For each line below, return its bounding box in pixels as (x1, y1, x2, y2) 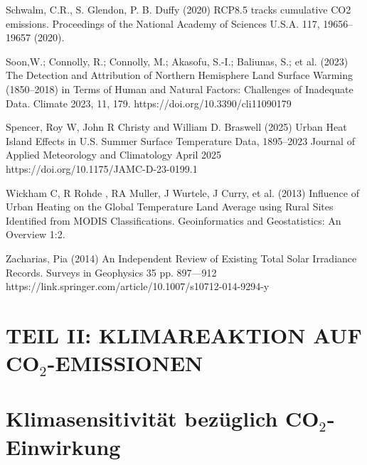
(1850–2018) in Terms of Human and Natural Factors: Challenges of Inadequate (6, 81, 353, 96)
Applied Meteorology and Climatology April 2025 (6, 147, 222, 162)
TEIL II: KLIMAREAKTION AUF (6, 320, 362, 349)
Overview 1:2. (6, 227, 65, 242)
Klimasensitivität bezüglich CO (6, 404, 319, 433)
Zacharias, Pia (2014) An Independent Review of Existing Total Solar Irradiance (6, 250, 357, 265)
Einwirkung (6, 432, 121, 461)
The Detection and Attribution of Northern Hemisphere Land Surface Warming (6, 68, 353, 82)
